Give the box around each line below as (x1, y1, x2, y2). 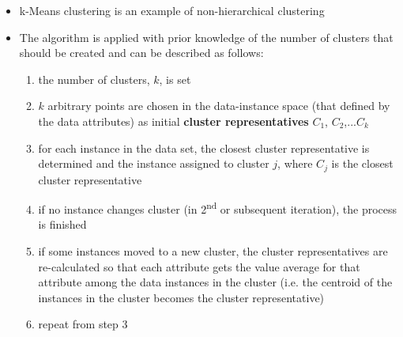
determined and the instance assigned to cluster (38, 155, 269, 172)
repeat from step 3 (38, 316, 128, 332)
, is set (159, 70, 191, 87)
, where (277, 155, 313, 172)
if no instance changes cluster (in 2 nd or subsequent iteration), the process (38, 199, 397, 217)
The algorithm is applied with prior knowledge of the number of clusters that (19, 28, 394, 45)
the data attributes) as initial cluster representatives (38, 112, 309, 129)
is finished (38, 216, 87, 233)
